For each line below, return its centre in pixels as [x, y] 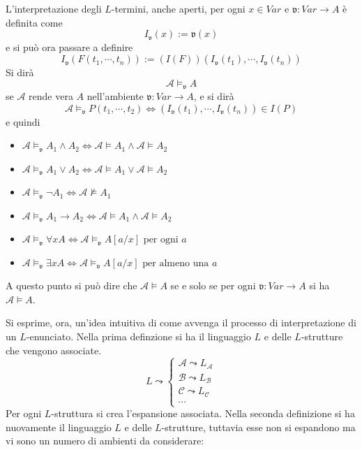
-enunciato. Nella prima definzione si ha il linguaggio [138, 336]
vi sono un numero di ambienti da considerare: [105, 441]
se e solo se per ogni [213, 285]
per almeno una [176, 263]
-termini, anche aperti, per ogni [178, 8]
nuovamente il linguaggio [59, 427]
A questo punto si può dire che [71, 285]
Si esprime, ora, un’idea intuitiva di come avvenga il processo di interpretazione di [181, 322]
